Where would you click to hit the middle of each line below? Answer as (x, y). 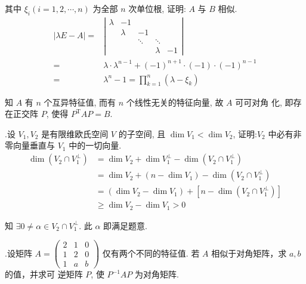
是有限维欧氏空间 (75, 133)
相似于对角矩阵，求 (249, 253)
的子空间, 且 (142, 133)
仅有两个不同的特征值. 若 (151, 253)
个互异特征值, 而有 (80, 102)
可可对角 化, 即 (264, 102)
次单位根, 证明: (157, 8)
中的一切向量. (95, 145)
